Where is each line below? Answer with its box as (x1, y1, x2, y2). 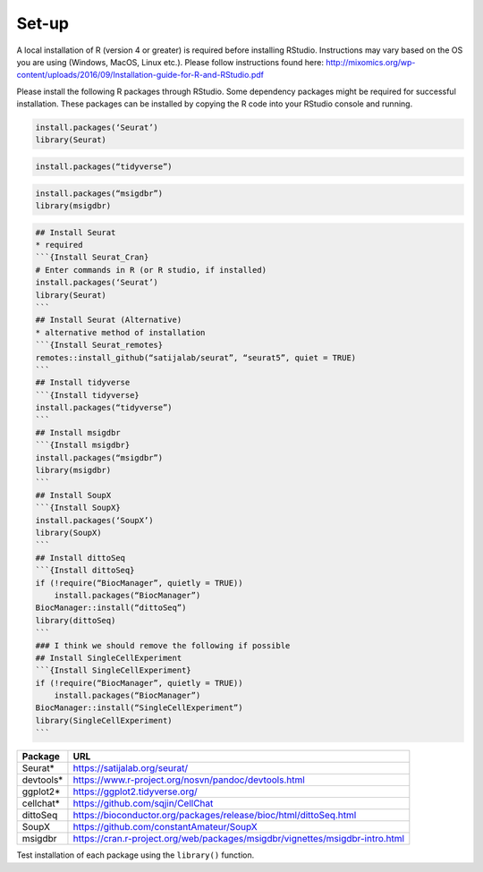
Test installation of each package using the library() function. (16, 850, 255, 860)
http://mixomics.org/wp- (325, 56, 416, 67)
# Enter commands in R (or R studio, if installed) (35, 265, 267, 275)
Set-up (16, 13, 69, 33)
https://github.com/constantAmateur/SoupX (72, 821, 258, 834)
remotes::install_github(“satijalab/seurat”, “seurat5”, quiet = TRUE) (35, 352, 357, 362)
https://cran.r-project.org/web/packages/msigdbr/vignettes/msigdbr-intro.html (72, 833, 405, 845)
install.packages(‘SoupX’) (35, 515, 154, 525)
